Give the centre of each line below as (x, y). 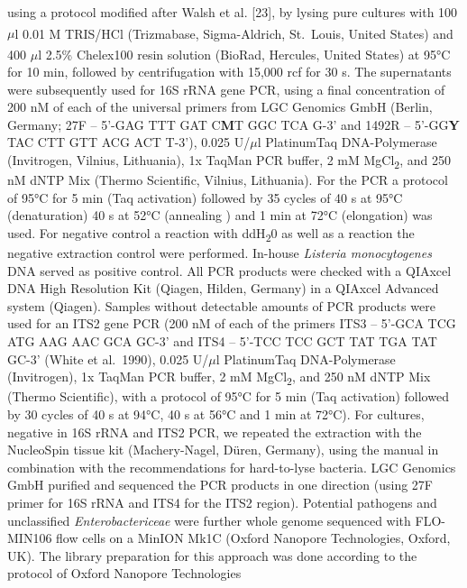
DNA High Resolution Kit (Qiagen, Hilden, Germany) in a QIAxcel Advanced (223, 288)
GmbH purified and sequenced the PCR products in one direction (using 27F (220, 485)
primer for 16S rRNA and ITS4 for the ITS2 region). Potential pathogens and (222, 502)
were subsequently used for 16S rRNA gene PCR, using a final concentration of (226, 89)
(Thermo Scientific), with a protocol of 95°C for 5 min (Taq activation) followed (228, 396)
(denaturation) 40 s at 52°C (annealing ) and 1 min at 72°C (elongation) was (220, 215)
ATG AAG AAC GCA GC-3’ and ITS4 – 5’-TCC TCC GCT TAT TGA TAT (222, 341)
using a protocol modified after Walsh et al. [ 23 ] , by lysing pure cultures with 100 (233, 12)
